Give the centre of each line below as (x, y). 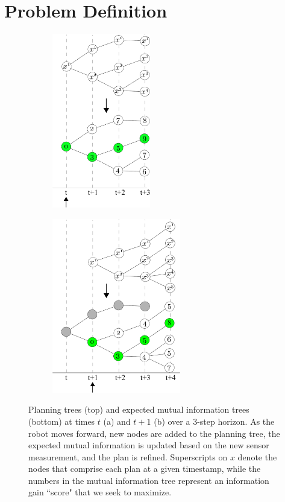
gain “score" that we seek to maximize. (100, 492)
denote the (257, 456)
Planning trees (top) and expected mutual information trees (139, 409)
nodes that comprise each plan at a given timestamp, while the (145, 469)
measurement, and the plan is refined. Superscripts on (128, 456)
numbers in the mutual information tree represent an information (149, 480)
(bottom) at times (62, 421)
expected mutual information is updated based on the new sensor (149, 445)
